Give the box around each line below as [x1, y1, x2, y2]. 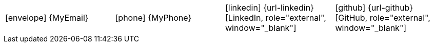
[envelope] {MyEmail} [5, 13, 89, 23]
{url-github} [367, 3, 413, 13]
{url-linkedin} [263, 3, 314, 13]
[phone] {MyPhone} [115, 13, 192, 23]
